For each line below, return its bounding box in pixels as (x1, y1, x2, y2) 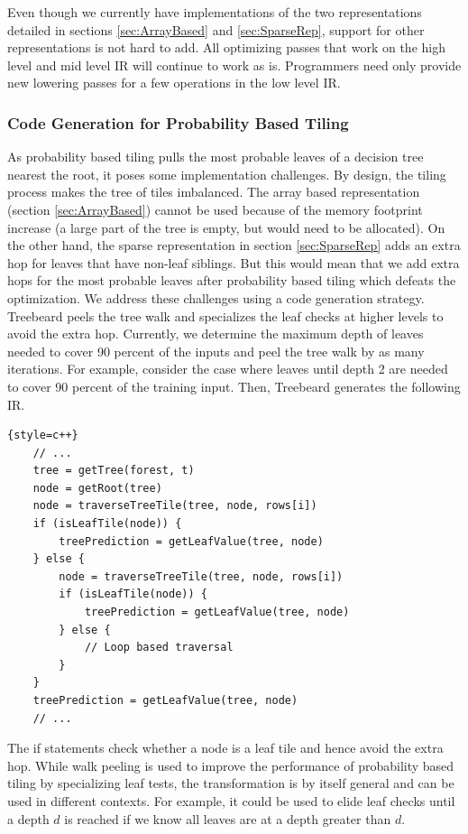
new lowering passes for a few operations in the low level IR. (7, 73, 341, 92)
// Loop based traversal (84, 641, 234, 654)
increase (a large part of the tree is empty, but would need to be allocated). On (7, 218, 445, 236)
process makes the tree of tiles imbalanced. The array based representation (7, 182, 420, 201)
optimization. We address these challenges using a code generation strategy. (7, 288, 425, 307)
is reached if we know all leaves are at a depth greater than (64, 809, 391, 828)
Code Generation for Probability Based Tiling (7, 111, 349, 134)
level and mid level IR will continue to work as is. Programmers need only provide (7, 55, 462, 74)
